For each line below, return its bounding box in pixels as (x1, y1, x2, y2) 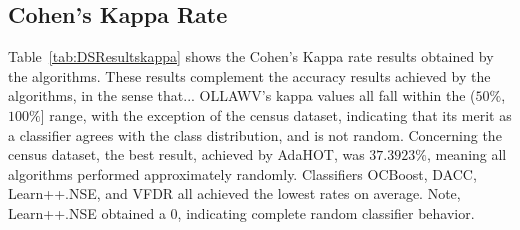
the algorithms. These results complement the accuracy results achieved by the (8, 65, 491, 86)
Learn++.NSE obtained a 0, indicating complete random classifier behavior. (8, 202, 475, 223)
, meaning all (426, 144, 507, 165)
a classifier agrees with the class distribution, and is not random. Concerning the (8, 124, 502, 145)
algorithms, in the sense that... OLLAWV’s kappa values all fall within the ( (8, 85, 476, 106)
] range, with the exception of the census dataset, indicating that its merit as (40, 104, 512, 125)
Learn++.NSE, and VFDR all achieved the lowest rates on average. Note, (8, 183, 461, 204)
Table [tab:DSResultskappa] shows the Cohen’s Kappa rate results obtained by (8, 46, 494, 67)
